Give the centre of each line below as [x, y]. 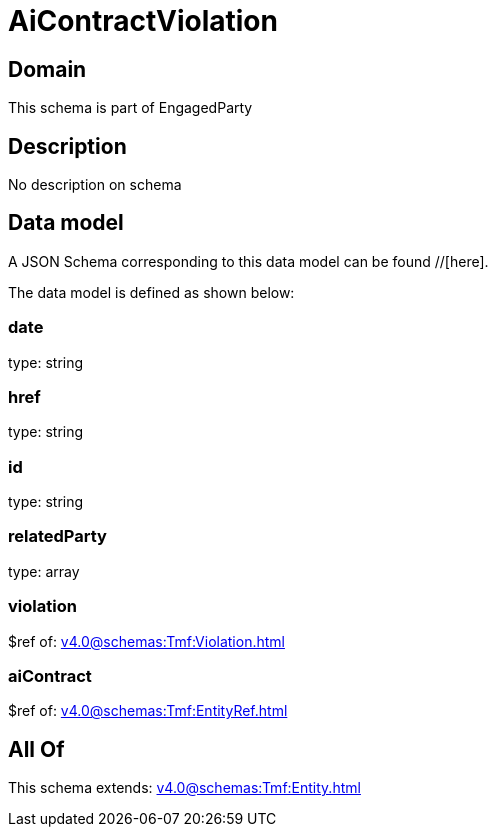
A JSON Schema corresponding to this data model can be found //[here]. [248, 261]
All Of [36, 749]
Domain [47, 69]
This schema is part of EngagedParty [130, 108]
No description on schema [95, 185]
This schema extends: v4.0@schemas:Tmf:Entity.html [184, 788]
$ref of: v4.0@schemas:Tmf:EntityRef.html [148, 711]
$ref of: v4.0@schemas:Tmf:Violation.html [146, 641]
